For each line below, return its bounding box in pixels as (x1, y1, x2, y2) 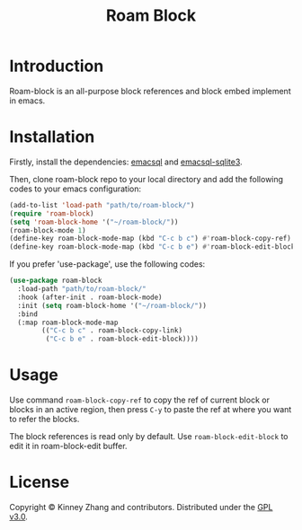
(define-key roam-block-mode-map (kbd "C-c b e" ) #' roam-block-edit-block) (9, 243, 299, 252)
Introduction (9, 56, 104, 76)
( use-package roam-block (9, 276, 102, 286)
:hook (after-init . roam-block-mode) (17, 293, 164, 302)
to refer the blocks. (9, 414, 80, 425)
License (9, 473, 70, 492)
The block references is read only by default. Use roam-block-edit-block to (9, 431, 289, 442)
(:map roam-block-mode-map (17, 318, 119, 327)
